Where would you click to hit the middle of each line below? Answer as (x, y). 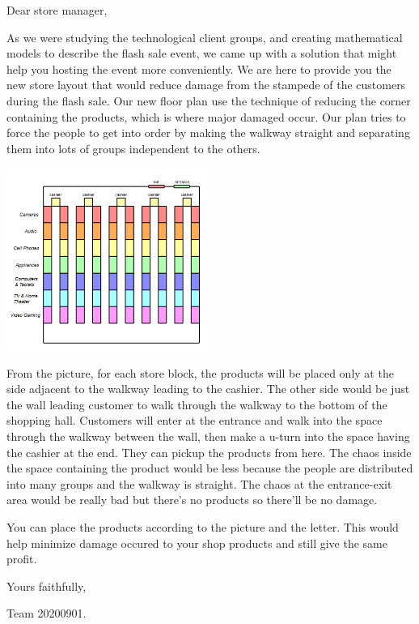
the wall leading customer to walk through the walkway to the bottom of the (197, 404)
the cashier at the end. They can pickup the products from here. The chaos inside (209, 452)
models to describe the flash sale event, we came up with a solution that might (202, 53)
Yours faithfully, (47, 586)
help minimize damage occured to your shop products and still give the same (197, 543)
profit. (22, 559)
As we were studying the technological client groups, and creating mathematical (205, 37)
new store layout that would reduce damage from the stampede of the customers (206, 85)
